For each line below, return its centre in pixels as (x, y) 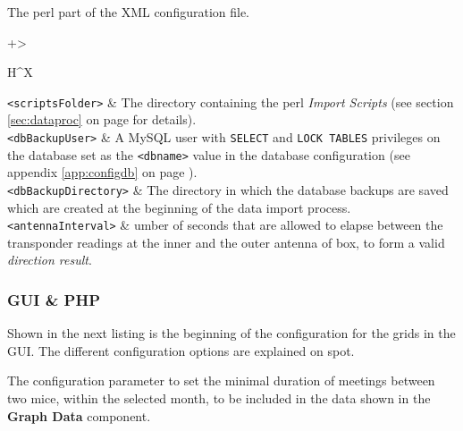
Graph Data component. (79, 415)
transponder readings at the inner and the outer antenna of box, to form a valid (226, 242)
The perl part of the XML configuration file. (129, 12)
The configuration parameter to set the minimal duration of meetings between (221, 380)
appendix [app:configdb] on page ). (102, 172)
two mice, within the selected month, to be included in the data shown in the (219, 398)
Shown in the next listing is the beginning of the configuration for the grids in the (231, 333)
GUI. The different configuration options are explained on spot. (181, 350)
